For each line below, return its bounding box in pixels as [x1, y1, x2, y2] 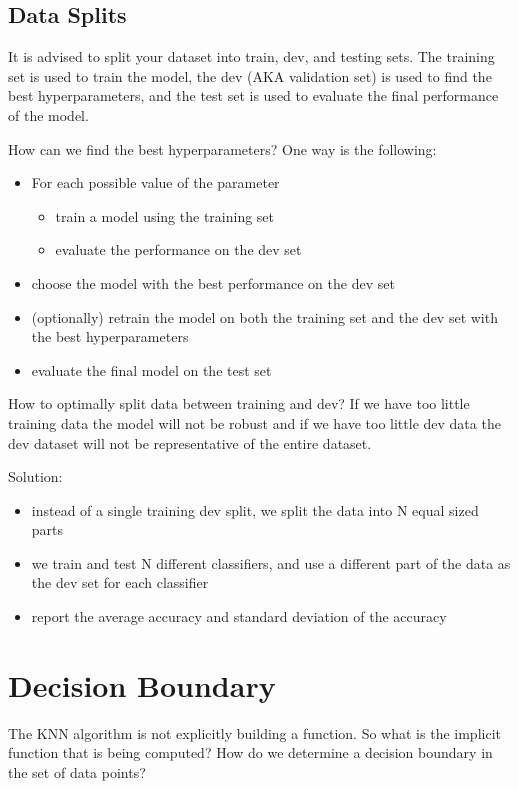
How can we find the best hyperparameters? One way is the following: [8, 138, 437, 159]
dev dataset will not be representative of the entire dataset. [8, 432, 372, 453]
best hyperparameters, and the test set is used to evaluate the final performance [8, 85, 499, 106]
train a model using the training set [55, 205, 275, 226]
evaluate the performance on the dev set [55, 239, 302, 260]
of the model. [8, 104, 89, 125]
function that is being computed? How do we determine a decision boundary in [8, 742, 493, 763]
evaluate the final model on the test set [31, 359, 272, 380]
